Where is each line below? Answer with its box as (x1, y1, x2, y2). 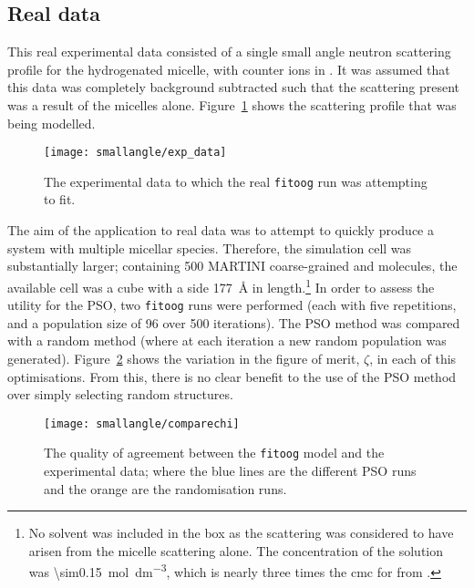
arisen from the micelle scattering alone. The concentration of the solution (28, 541, 443, 560)
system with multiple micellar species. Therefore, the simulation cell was (7, 238, 412, 257)
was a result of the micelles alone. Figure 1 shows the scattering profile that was (7, 95, 457, 114)
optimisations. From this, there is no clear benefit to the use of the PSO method (7, 366, 457, 386)
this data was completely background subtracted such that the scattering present (7, 77, 460, 97)
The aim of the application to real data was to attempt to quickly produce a (7, 221, 434, 240)
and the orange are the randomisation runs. (44, 479, 287, 498)
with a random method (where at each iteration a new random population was (7, 331, 447, 350)
